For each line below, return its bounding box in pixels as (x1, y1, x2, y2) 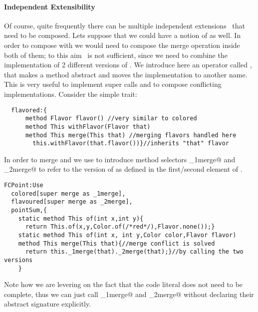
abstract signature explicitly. (4, 299, 91, 309)
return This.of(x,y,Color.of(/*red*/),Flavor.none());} (25, 223, 215, 231)
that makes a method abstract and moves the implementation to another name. (4, 69, 248, 79)
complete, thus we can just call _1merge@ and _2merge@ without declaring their (4, 289, 254, 299)
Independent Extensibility (4, 1, 95, 11)
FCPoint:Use (4, 182, 43, 189)
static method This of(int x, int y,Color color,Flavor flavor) (18, 231, 237, 239)
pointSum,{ (11, 206, 47, 214)
